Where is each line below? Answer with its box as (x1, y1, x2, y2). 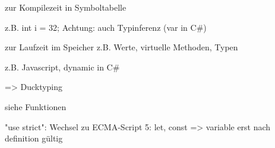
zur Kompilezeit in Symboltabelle (5, 1, 127, 13)
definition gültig (5, 132, 63, 144)
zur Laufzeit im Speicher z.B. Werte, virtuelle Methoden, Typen (5, 41, 238, 53)
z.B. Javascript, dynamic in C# (5, 60, 120, 73)
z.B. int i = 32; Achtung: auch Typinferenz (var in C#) (5, 21, 207, 33)
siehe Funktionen (5, 100, 67, 112)
